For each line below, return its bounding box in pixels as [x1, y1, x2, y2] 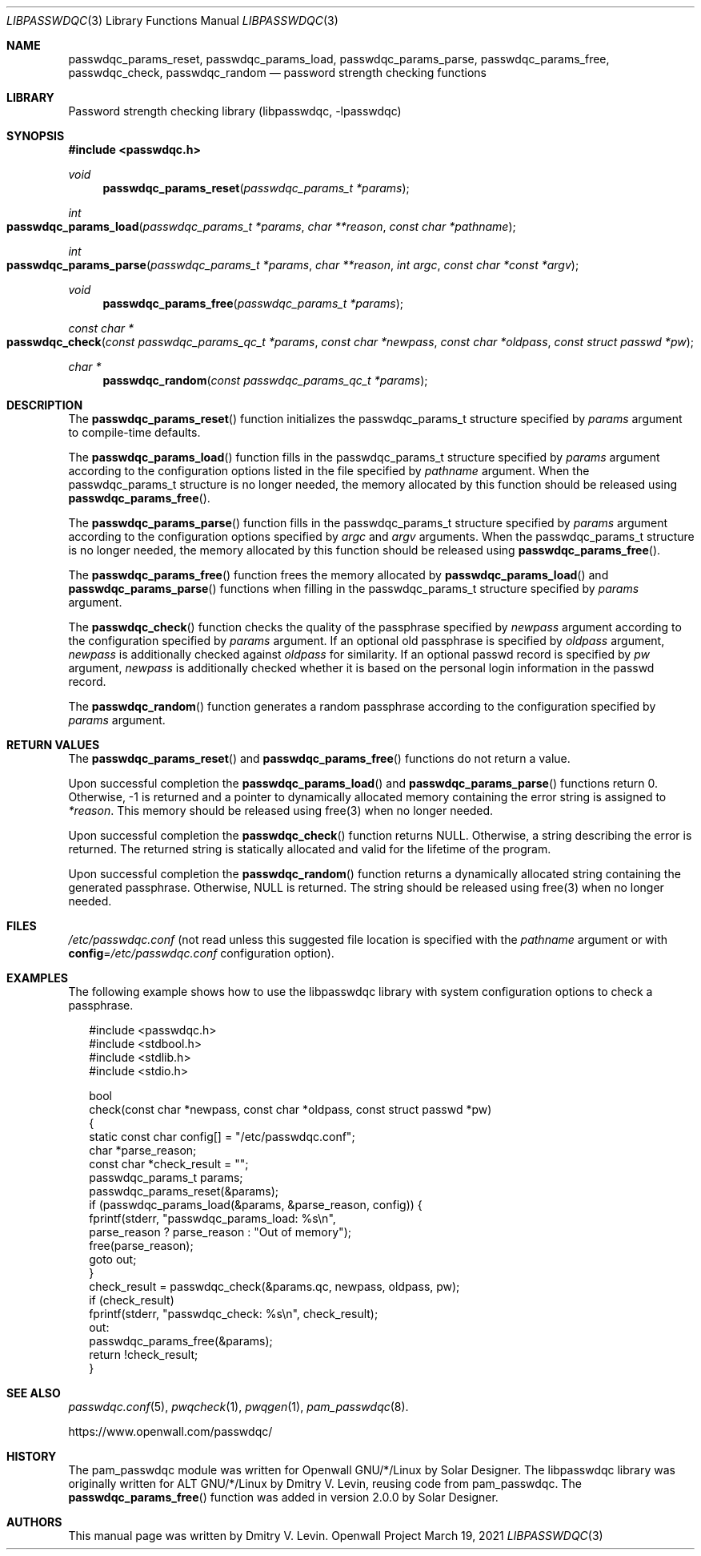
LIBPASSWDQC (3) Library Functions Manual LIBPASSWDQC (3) [6, 14, 338, 27]
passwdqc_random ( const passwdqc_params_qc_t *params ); [102, 373, 428, 387]
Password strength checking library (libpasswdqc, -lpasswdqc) [68, 104, 402, 118]
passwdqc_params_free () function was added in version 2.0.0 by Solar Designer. [68, 1490, 499, 1504]
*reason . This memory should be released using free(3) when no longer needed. [68, 804, 494, 817]
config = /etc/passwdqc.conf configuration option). [68, 946, 334, 960]
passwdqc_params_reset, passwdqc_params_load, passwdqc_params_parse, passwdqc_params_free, [68, 52, 610, 66]
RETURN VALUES [6, 738, 100, 752]
